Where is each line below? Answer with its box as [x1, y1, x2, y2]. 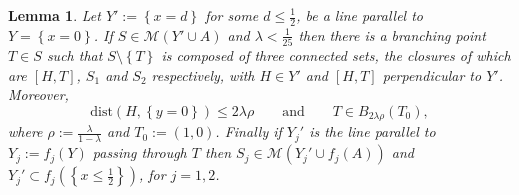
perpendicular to [382, 64, 482, 85]
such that [46, 45, 103, 66]
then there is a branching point [298, 24, 486, 45]
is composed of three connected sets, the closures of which [161, 45, 511, 66]
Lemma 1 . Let [8, 5, 101, 25]
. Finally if [215, 121, 282, 142]
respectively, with [151, 64, 255, 85]
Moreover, [8, 84, 69, 105]
